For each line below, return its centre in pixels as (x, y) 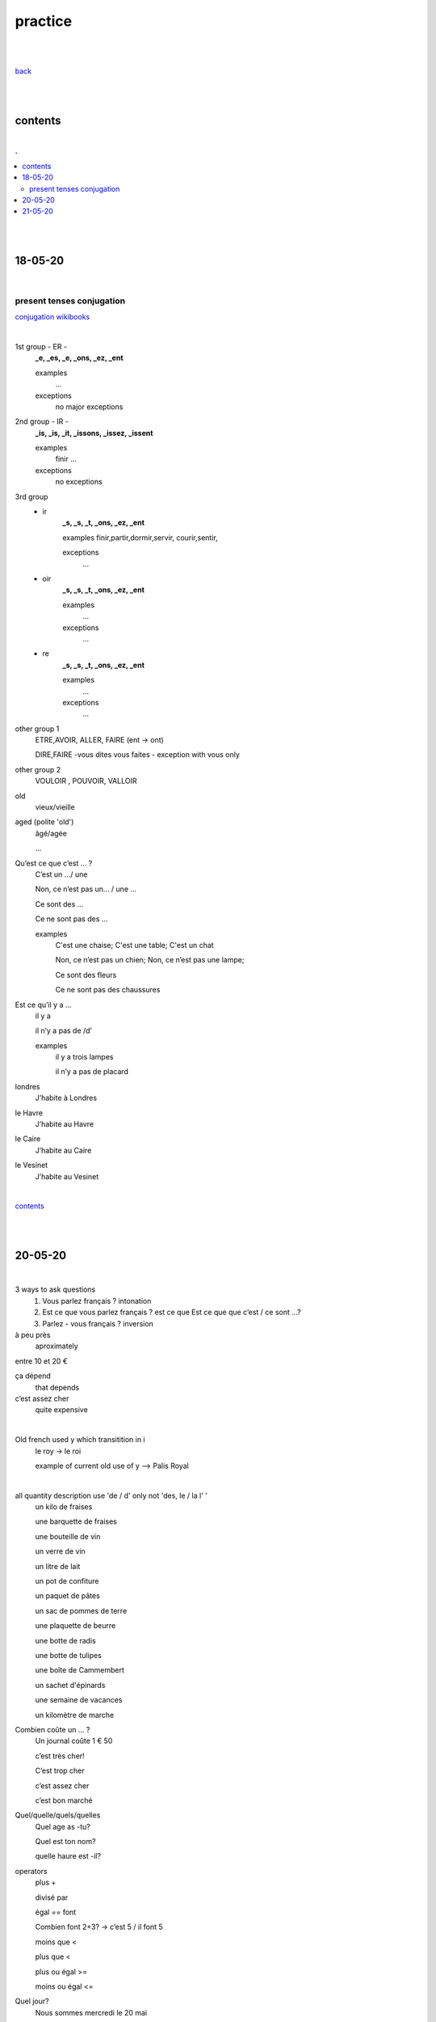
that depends (57, 1387)
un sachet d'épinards (70, 1685)
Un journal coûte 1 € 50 (74, 1741)
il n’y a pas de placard (92, 1072)
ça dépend (33, 1376)
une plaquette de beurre (75, 1626)
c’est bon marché (64, 1800)
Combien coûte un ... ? (52, 1729)
